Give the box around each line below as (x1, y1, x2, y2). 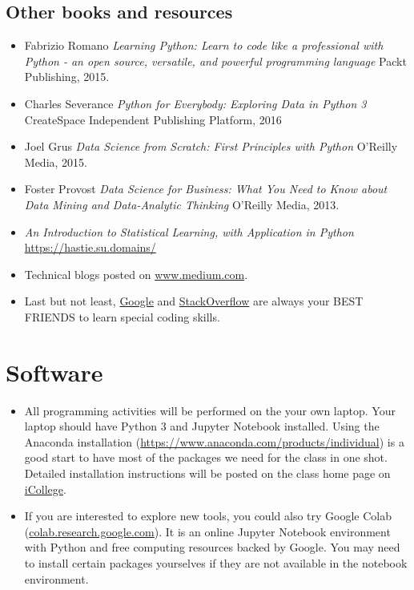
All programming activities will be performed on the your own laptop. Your (24, 402, 396, 418)
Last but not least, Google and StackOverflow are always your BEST (24, 293, 364, 309)
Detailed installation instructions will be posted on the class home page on (24, 465, 391, 482)
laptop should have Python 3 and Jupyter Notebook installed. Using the (24, 418, 380, 434)
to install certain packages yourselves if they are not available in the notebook (24, 554, 408, 571)
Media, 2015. (24, 153, 87, 170)
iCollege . (24, 480, 66, 497)
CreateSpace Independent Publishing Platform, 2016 (24, 111, 282, 127)
